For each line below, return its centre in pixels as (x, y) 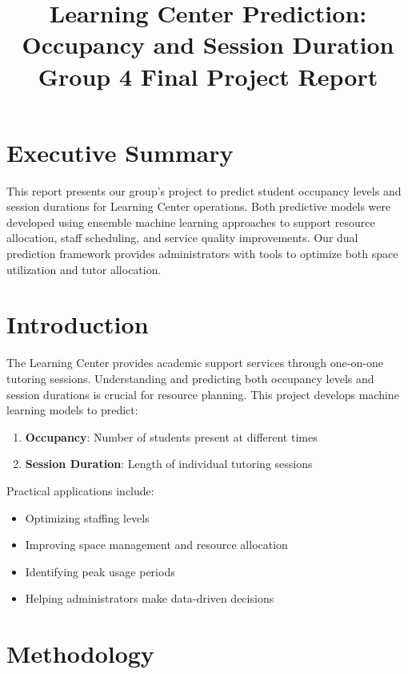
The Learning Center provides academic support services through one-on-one (195, 363)
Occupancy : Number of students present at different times (171, 436)
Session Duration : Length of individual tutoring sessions (169, 464)
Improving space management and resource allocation (156, 545)
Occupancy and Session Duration (208, 44)
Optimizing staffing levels (87, 517)
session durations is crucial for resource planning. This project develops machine (203, 394)
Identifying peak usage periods (100, 571)
